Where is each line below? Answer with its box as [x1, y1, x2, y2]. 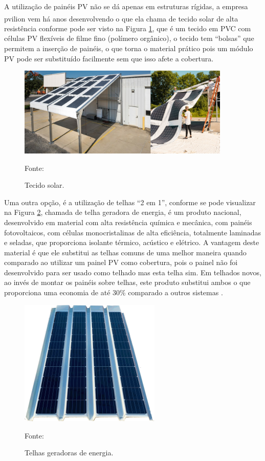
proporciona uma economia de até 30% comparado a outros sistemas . [4, 287, 223, 298]
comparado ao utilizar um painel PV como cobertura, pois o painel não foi [4, 257, 238, 268]
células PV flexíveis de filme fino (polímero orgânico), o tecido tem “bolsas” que [4, 33, 254, 43]
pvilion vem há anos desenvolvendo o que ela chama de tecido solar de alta [4, 13, 238, 24]
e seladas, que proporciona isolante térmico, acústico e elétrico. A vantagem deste [4, 237, 259, 248]
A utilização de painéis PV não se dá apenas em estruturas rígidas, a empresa [4, 1, 248, 11]
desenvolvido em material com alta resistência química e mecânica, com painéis [4, 216, 252, 227]
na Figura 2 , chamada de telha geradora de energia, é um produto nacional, [4, 207, 241, 217]
